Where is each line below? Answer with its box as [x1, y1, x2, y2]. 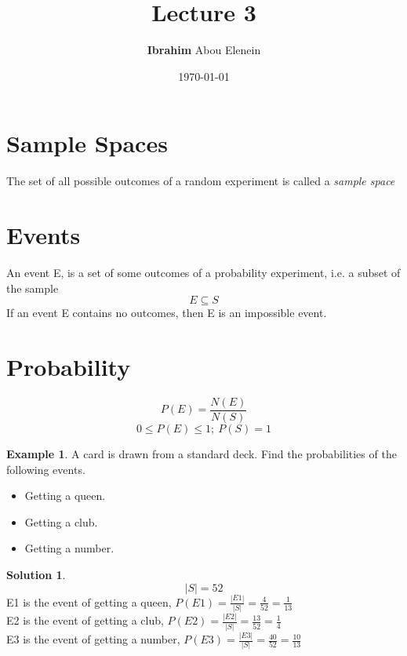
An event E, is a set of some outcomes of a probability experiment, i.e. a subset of [6, 264, 401, 280]
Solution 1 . [6, 566, 66, 582]
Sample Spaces [6, 127, 168, 159]
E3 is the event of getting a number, [6, 631, 180, 647]
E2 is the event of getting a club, [6, 612, 164, 629]
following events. [6, 461, 85, 477]
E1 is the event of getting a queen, [6, 593, 172, 610]
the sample [6, 279, 59, 296]
